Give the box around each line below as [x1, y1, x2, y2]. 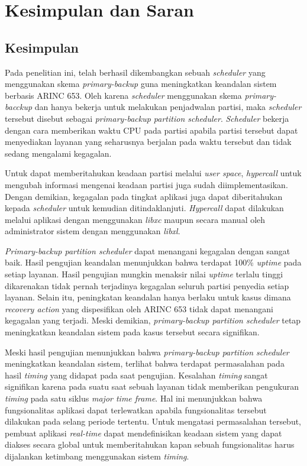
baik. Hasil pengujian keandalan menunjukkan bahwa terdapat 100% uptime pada [5, 256, 302, 268]
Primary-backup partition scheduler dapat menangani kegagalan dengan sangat [5, 244, 290, 257]
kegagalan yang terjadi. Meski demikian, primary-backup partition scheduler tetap [5, 314, 301, 326]
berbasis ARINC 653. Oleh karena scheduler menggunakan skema [5, 89, 242, 101]
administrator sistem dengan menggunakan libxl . [5, 225, 180, 237]
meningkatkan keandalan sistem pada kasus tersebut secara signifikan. [5, 326, 260, 338]
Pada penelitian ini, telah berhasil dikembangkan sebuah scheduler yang [5, 66, 266, 78]
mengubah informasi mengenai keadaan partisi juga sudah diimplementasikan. [5, 178, 288, 190]
